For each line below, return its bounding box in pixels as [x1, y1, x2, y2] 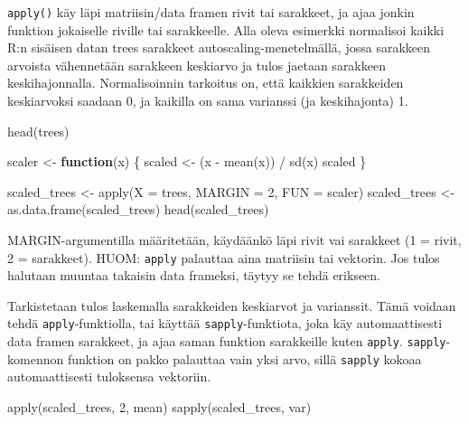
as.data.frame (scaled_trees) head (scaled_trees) [7, 200, 269, 219]
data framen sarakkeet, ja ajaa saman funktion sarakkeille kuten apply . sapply [7, 332, 446, 351]
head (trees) [7, 121, 70, 140]
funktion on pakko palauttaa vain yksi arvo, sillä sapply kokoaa [67, 349, 422, 368]
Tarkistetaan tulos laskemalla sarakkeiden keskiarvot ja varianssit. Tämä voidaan [7, 296, 456, 315]
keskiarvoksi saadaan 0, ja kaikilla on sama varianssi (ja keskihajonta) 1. [7, 91, 408, 110]
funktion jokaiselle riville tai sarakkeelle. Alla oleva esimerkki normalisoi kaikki [7, 20, 445, 39]
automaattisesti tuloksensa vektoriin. [7, 367, 211, 386]
